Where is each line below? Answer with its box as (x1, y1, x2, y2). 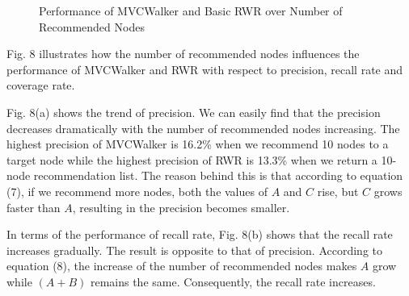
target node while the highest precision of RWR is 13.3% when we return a (6, 151, 377, 168)
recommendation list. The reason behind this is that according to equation (33, 167, 403, 184)
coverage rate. (6, 77, 75, 94)
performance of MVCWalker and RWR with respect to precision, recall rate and (6, 60, 403, 77)
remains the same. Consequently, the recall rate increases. (90, 273, 376, 290)
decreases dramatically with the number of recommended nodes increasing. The (6, 119, 400, 136)
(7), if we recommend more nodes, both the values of (6, 182, 268, 199)
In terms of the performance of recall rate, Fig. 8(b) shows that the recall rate (6, 226, 393, 243)
